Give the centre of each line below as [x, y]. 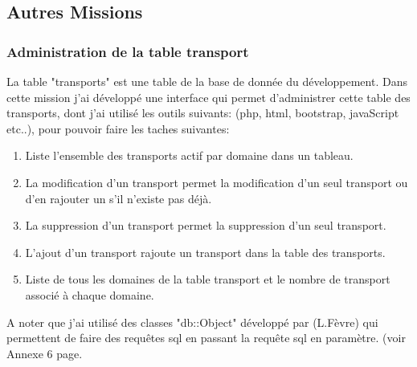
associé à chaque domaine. [90, 294]
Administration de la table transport [128, 51]
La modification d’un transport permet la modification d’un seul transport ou [217, 182]
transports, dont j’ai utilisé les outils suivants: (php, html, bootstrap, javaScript [203, 113]
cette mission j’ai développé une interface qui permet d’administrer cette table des [208, 97]
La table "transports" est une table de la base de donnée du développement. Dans [207, 81]
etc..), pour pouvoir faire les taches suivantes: [118, 128]
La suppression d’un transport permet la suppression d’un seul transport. [206, 225]
